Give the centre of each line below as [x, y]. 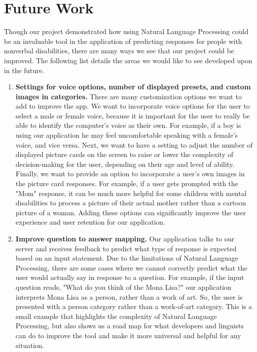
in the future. [24, 70]
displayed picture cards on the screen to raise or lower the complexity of [124, 154]
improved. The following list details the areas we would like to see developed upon [128, 60]
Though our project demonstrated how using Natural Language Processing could [126, 31]
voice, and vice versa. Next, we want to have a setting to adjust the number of [134, 144]
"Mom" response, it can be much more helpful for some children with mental [131, 193]
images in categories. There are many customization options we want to [128, 96]
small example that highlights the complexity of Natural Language [116, 316]
